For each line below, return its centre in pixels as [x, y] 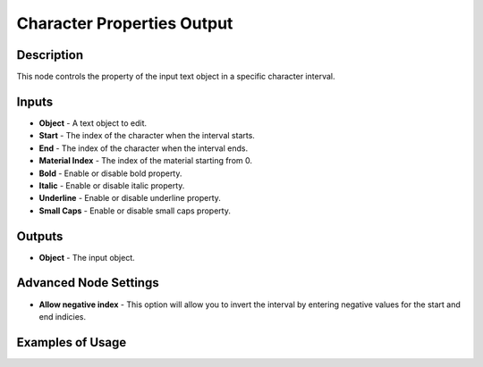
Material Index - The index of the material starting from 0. [146, 161]
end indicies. [63, 316]
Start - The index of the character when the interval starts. [147, 136]
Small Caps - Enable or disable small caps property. [135, 211]
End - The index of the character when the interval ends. [144, 148]
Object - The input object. [87, 257]
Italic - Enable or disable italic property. [112, 185]
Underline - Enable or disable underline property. [130, 198]
